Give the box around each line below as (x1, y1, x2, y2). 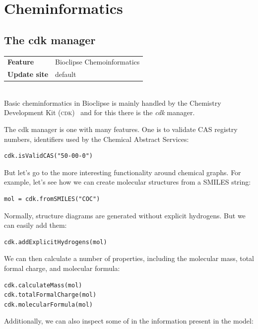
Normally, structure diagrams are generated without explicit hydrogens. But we (4, 210, 246, 220)
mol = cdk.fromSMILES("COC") (4, 196, 100, 203)
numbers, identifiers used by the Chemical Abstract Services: (4, 133, 189, 144)
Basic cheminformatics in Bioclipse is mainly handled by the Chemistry (4, 97, 221, 108)
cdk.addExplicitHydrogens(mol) (4, 238, 107, 246)
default (55, 69, 76, 79)
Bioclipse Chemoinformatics (55, 57, 140, 67)
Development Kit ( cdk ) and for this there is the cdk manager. (4, 107, 195, 118)
